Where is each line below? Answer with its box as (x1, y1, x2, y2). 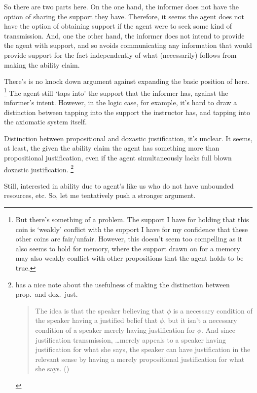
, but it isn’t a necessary (164, 315, 237, 325)
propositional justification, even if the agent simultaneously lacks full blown (4, 152, 232, 162)
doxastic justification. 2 (4, 162, 73, 174)
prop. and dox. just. (15, 289, 78, 299)
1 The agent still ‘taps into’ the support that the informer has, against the (4, 86, 228, 98)
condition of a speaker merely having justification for (35, 324, 195, 335)
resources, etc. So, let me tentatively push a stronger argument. (4, 190, 196, 200)
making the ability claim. (4, 59, 80, 70)
